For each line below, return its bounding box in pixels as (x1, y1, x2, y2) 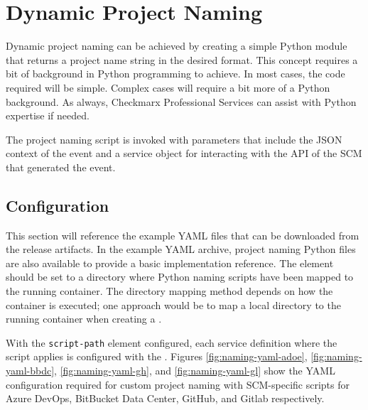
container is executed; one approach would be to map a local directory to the (6, 297, 341, 312)
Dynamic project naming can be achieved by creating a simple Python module (6, 38, 347, 53)
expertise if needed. (6, 108, 90, 123)
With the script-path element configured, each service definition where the (6, 335, 337, 350)
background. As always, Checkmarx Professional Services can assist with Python (6, 94, 357, 109)
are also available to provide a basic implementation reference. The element (6, 255, 334, 270)
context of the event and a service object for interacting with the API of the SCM (6, 146, 362, 161)
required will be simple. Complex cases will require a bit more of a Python (6, 80, 330, 95)
